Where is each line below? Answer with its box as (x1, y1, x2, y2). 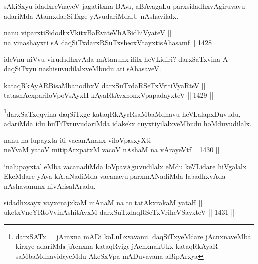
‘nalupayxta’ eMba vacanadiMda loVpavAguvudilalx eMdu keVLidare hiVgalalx (4, 161, 247, 171)
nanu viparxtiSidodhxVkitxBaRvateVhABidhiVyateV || (4, 27, 172, 38)
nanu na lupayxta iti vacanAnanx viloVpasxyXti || (4, 134, 157, 145)
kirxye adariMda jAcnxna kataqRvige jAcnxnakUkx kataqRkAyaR (15, 241, 218, 251)
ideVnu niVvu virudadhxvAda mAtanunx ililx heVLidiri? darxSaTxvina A (4, 54, 228, 64)
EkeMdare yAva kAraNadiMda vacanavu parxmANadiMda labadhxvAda (4, 171, 226, 181)
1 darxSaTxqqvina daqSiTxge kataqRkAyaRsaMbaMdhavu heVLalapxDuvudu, (4, 107, 241, 119)
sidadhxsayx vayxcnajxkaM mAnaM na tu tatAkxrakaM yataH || (4, 197, 203, 207)
